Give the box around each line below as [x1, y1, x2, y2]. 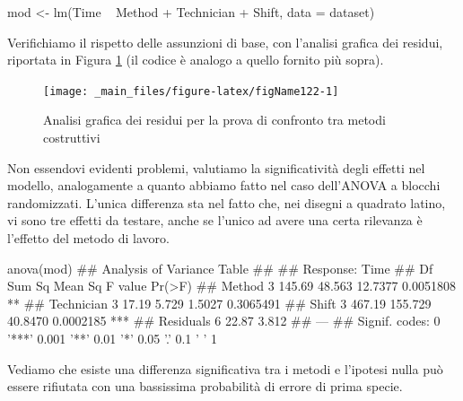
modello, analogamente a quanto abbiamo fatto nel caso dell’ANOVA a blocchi [7, 176, 441, 195]
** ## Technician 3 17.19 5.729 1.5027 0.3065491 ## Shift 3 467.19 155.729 [7, 293, 432, 312]
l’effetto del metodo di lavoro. [7, 229, 170, 247]
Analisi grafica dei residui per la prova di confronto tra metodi [43, 110, 386, 129]
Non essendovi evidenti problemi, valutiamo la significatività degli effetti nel [7, 158, 425, 177]
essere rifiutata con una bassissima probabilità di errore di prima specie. [7, 377, 403, 396]
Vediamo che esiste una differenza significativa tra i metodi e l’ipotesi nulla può [7, 359, 443, 378]
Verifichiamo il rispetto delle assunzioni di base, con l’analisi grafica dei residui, [7, 32, 443, 51]
